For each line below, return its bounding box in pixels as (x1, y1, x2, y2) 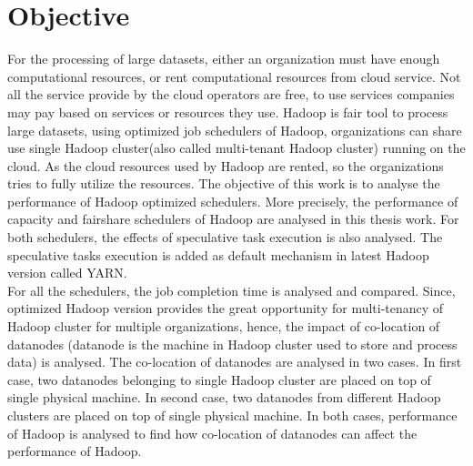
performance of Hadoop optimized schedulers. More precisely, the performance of (7, 191, 458, 210)
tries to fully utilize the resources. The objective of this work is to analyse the (7, 174, 440, 193)
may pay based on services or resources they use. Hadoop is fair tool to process (7, 102, 448, 121)
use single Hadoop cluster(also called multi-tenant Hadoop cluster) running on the (7, 138, 466, 157)
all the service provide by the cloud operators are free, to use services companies (7, 85, 455, 104)
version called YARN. (7, 263, 127, 282)
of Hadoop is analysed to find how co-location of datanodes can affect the (7, 423, 418, 442)
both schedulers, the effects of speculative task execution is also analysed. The (7, 228, 443, 247)
